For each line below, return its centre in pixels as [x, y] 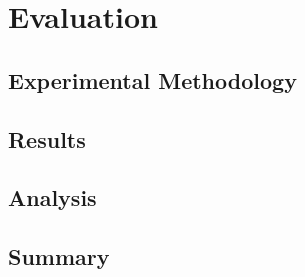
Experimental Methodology [152, 79]
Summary [59, 256]
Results [47, 138]
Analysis [52, 197]
